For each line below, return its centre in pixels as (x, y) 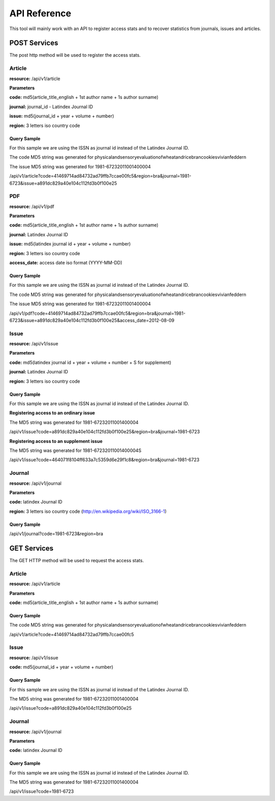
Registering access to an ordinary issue (52, 413)
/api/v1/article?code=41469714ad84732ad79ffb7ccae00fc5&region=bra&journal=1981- (100, 176)
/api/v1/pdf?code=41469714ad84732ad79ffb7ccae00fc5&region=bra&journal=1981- (98, 313)
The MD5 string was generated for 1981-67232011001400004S (75, 450)
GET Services (31, 548)
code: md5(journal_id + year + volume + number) (61, 667)
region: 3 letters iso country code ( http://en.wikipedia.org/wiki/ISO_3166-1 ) (88, 511)
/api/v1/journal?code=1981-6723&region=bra (56, 534)
